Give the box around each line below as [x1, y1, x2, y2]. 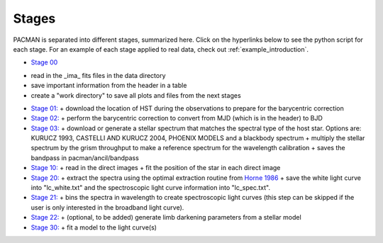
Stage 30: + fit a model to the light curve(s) [30, 223, 157, 232]
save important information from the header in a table [30, 81, 187, 90]
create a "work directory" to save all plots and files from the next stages [30, 91, 241, 99]
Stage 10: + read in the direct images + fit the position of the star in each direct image [30, 164, 281, 172]
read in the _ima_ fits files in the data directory [30, 71, 166, 79]
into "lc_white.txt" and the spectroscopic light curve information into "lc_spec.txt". [30, 183, 271, 192]
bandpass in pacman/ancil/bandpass [30, 153, 140, 162]
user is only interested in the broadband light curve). [30, 203, 184, 212]
